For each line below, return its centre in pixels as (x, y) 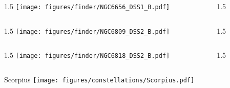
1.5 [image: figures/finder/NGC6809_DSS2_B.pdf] (87, 30)
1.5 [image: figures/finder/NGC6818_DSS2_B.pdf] (87, 55)
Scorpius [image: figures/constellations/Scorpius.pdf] (99, 79)
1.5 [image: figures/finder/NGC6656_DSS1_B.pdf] (87, 6)
